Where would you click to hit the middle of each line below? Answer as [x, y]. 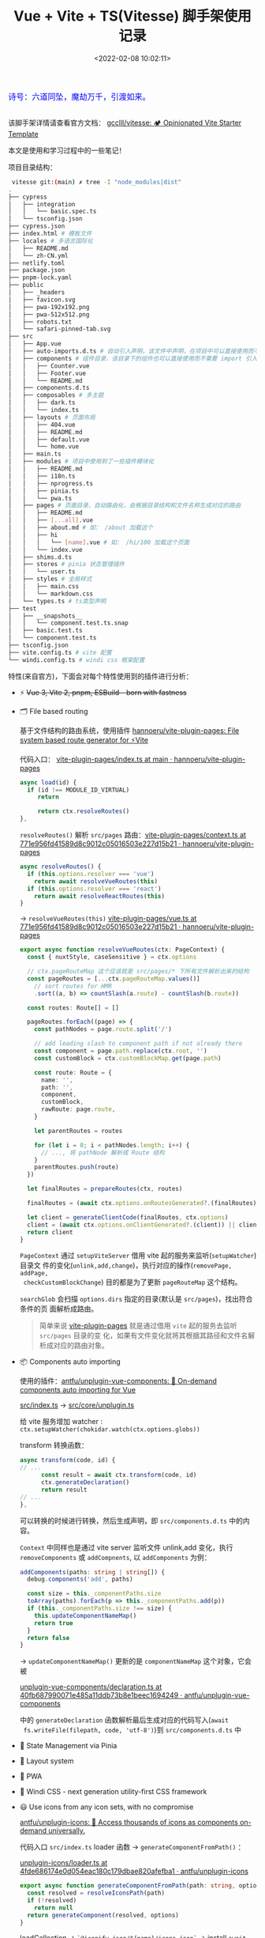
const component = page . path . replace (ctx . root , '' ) [121, 1051]
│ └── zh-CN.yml [38, 255]
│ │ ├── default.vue [49, 440]
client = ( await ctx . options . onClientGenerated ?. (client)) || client [144, 1225]
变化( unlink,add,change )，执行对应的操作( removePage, [144, 1265]
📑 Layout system [47, 1761]
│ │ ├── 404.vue [42, 425]
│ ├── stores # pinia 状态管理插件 [67, 565]
